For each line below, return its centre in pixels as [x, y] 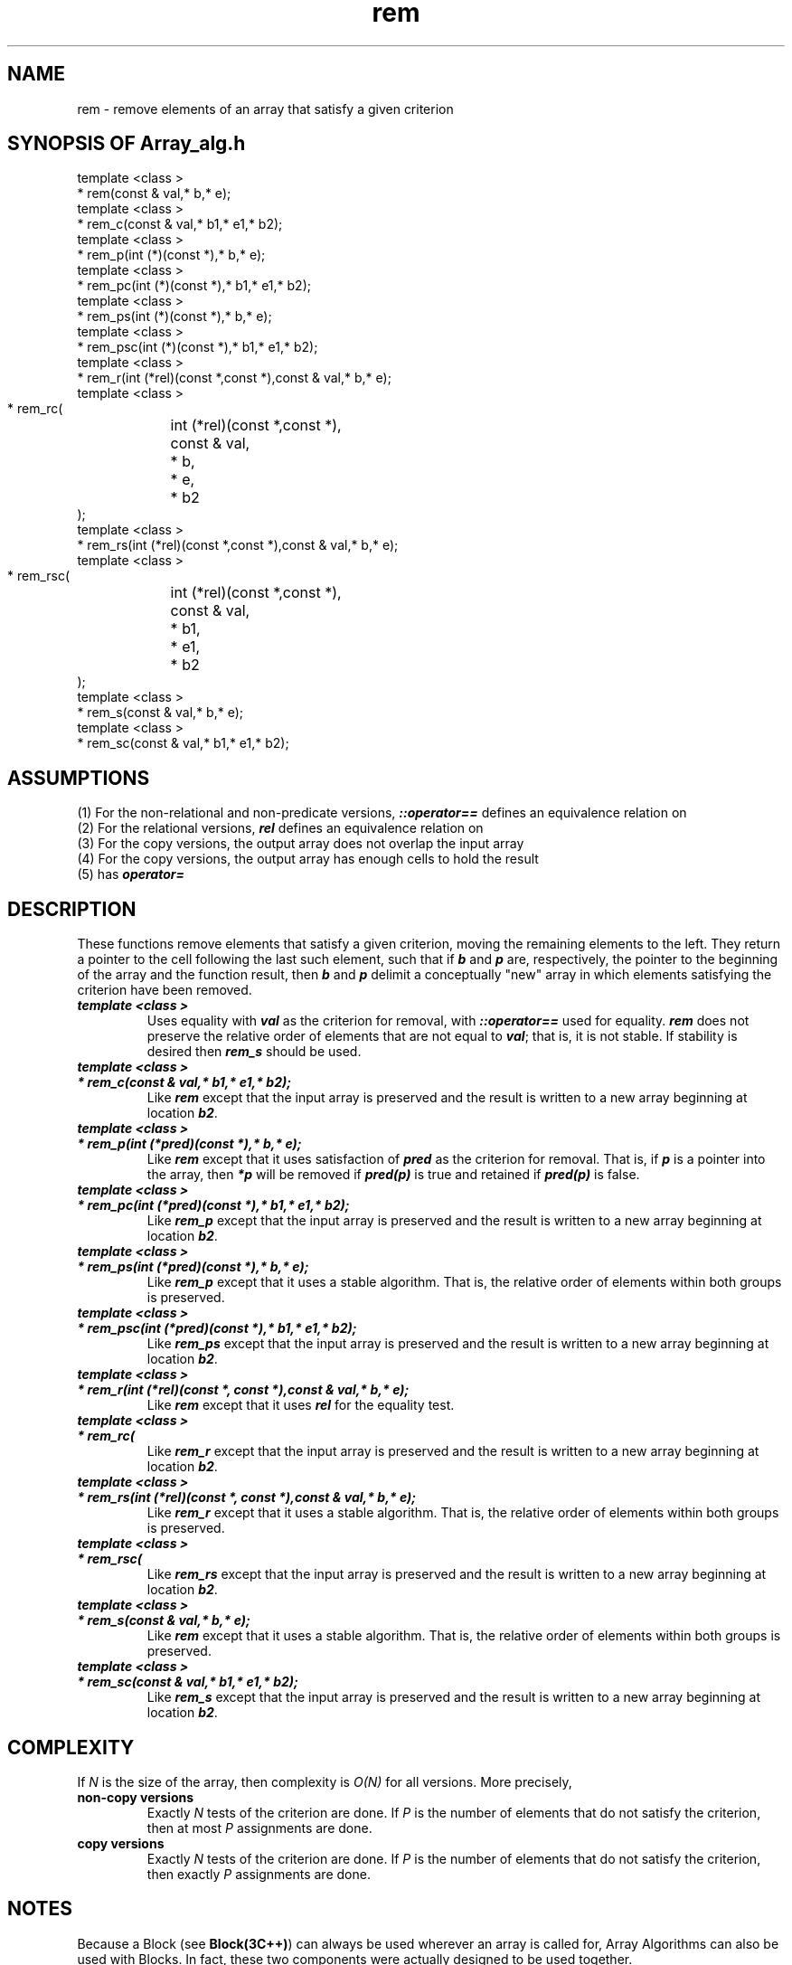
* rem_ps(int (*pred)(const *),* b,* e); [193, 1267]
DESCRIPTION [72, 909]
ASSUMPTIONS [79, 778]
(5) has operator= [131, 874]
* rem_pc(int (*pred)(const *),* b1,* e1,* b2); [213, 1205]
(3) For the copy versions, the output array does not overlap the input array [301, 844]
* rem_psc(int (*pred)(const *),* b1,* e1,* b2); [217, 1328]
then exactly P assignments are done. [259, 1874]
